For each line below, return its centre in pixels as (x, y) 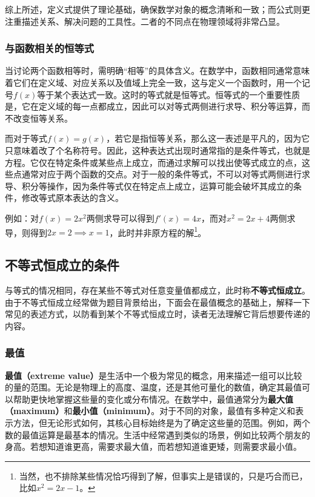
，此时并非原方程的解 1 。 (158, 231)
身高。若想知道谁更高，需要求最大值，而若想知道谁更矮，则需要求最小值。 (153, 446)
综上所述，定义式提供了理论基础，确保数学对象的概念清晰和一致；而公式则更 (157, 9)
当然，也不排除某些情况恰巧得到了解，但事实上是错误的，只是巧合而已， (163, 476)
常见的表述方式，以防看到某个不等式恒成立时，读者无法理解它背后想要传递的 (157, 314)
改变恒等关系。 (43, 118)
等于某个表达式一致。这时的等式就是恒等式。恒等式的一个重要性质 (169, 94)
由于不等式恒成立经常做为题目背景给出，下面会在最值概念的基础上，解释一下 (157, 302)
